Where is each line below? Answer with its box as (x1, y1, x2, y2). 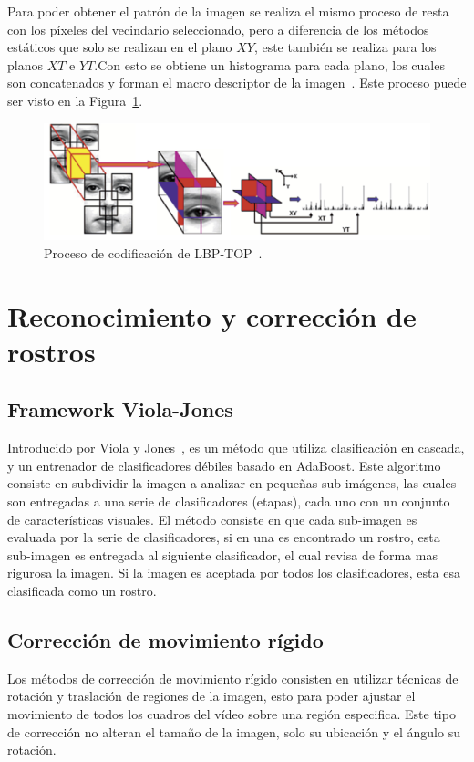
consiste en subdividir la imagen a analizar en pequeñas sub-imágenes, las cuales (7, 474, 457, 493)
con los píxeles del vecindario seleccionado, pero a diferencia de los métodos (7, 19, 429, 38)
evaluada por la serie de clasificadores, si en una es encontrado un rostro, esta (7, 527, 440, 547)
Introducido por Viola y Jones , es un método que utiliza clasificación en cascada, (7, 438, 465, 457)
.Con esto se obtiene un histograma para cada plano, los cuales (94, 55, 445, 74)
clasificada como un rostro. (7, 581, 157, 600)
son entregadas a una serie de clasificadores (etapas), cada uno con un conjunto (7, 492, 450, 511)
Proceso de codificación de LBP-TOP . (44, 243, 263, 262)
